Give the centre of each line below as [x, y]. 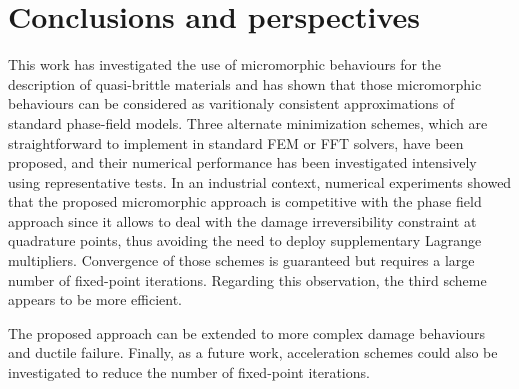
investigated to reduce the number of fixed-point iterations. [189, 372]
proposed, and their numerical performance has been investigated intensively [242, 162]
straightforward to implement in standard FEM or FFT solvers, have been [236, 142]
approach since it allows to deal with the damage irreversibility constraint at [242, 220]
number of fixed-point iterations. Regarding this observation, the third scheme [247, 279]
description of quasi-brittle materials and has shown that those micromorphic [245, 83]
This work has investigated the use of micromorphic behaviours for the [225, 64]
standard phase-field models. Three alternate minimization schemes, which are [248, 122]
